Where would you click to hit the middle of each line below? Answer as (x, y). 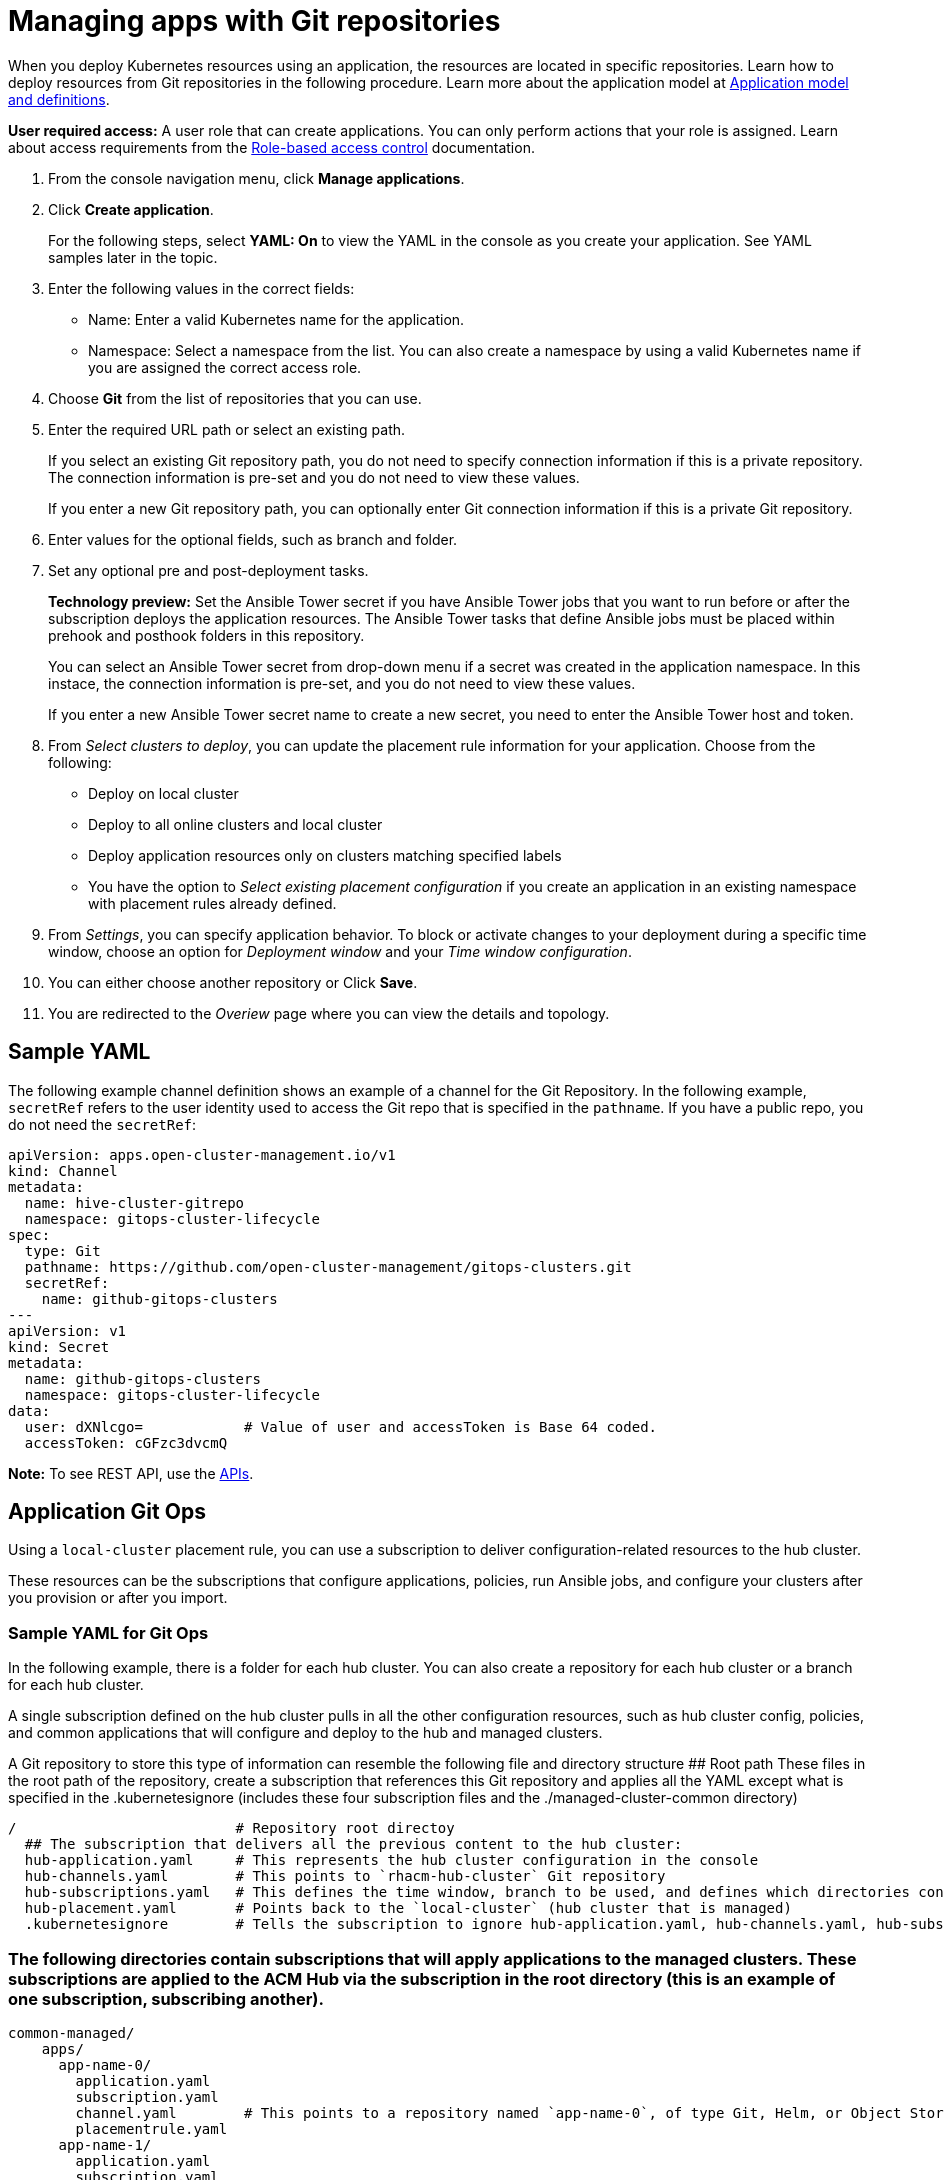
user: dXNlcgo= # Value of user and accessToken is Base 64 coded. (341, 1426)
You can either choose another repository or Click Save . (233, 982)
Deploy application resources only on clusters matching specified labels (325, 855)
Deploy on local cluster (163, 793)
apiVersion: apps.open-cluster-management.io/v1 (202, 1154)
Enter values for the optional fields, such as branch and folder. (253, 539)
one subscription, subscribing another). (166, 1998)
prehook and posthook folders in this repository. (206, 635)
